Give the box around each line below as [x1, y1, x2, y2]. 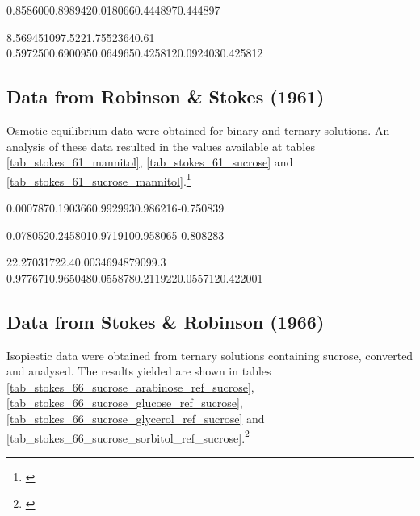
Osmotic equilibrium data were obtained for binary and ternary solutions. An [6, 121, 390, 138]
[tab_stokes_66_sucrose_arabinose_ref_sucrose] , [6, 378, 254, 395]
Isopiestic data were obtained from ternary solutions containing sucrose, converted [6, 346, 414, 363]
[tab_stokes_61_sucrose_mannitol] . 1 [6, 170, 191, 189]
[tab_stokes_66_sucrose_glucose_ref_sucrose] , [6, 394, 243, 411]
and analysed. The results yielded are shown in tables [6, 363, 271, 380]
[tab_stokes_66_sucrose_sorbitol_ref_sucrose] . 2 [6, 426, 250, 446]
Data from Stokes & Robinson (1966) [6, 308, 325, 334]
